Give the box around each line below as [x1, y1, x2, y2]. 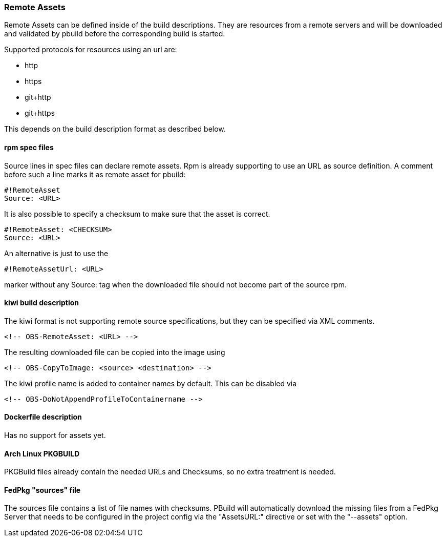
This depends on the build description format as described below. [4, 124, 226, 134]
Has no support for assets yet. [4, 431, 106, 440]
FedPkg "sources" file [4, 485, 81, 494]
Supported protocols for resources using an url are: [4, 45, 177, 54]
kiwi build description [4, 298, 79, 307]
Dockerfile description [4, 412, 82, 422]
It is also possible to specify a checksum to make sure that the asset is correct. [4, 209, 270, 218]
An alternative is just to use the [4, 248, 109, 258]
